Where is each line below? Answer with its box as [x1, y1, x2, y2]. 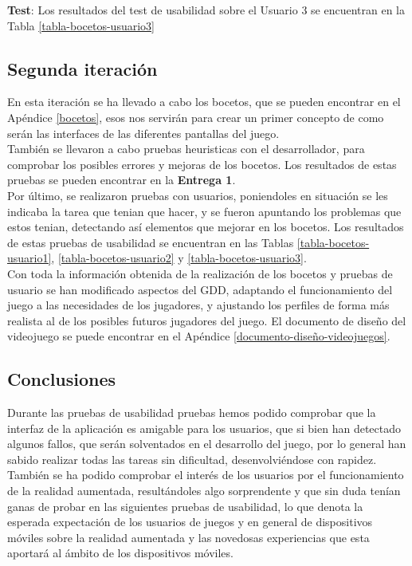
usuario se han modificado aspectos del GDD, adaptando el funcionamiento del [7, 281, 393, 297]
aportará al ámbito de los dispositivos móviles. [7, 544, 233, 561]
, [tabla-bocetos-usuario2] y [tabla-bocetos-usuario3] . [51, 250, 307, 266]
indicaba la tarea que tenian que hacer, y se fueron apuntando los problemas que [7, 202, 402, 219]
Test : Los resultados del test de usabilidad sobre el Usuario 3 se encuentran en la [7, 2, 406, 18]
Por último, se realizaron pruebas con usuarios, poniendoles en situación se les [7, 187, 388, 203]
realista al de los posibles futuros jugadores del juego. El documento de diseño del [7, 312, 406, 328]
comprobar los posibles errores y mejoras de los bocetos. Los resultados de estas [7, 155, 397, 172]
